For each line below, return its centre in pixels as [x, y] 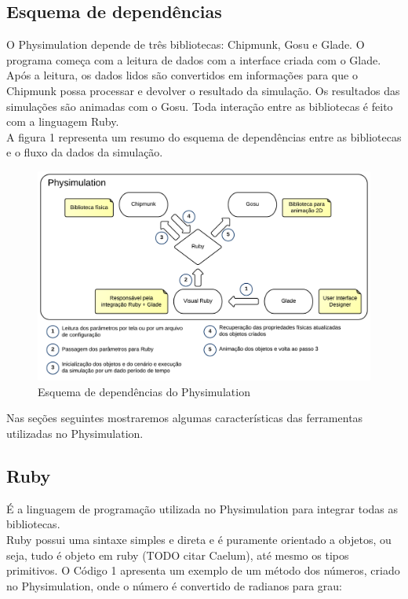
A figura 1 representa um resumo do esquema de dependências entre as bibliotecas [204, 136]
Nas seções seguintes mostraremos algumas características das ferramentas [185, 418]
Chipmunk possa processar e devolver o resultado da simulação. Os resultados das [203, 90]
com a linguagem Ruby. [63, 121]
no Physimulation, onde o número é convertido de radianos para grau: [174, 585]
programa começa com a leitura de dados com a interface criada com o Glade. [194, 59]
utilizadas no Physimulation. [75, 433]
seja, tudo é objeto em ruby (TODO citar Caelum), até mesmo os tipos [178, 555]
